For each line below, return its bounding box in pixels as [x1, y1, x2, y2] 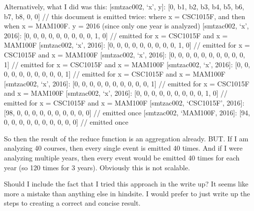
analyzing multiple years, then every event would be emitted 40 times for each [4, 152, 240, 162]
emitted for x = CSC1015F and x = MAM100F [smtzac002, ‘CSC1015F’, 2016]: [4, 97, 245, 107]
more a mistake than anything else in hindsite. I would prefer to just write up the [4, 188, 250, 198]
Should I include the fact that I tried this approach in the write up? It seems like [4, 179, 249, 189]
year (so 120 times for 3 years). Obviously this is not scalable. [4, 162, 190, 172]
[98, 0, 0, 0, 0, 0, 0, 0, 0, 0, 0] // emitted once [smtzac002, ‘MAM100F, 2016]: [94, [4, 107, 250, 117]
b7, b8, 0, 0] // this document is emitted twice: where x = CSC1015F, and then [4, 11, 245, 21]
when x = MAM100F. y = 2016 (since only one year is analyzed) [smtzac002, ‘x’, [4, 21, 249, 31]
